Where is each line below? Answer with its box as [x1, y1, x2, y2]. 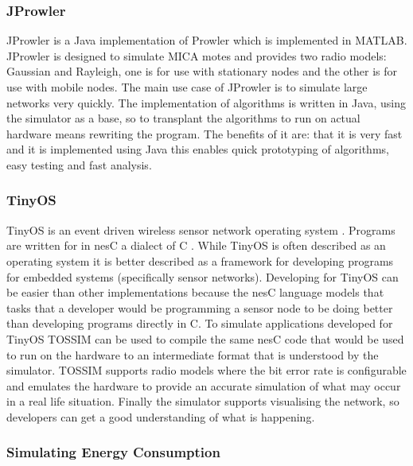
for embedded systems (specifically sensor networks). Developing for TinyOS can [6, 268, 399, 285]
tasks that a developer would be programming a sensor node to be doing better [6, 299, 393, 316]
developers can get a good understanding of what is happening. [6, 408, 315, 425]
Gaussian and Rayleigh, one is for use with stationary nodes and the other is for [6, 63, 398, 80]
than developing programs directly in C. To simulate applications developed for [6, 315, 393, 332]
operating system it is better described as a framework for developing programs [6, 252, 394, 269]
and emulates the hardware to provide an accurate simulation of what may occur [6, 377, 401, 394]
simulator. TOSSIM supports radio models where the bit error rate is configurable [6, 362, 407, 379]
